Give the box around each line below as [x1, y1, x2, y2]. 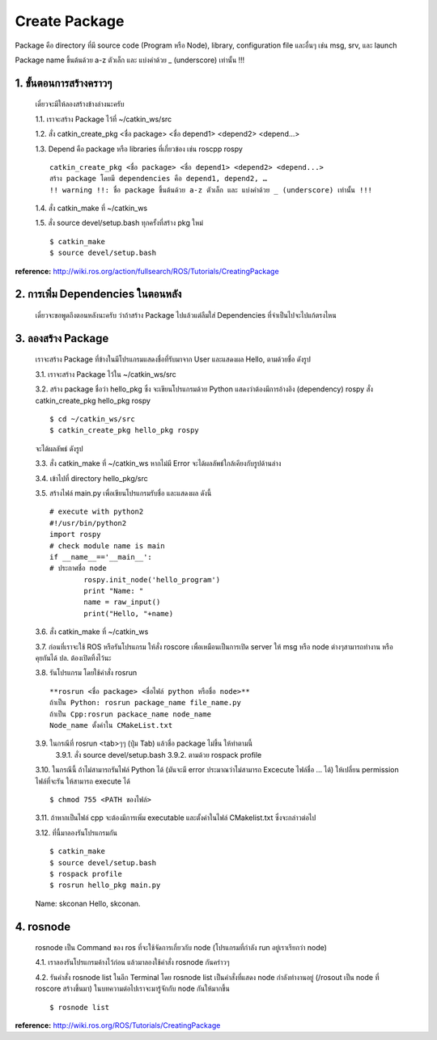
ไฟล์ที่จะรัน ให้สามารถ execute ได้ [35, 776, 131, 786]
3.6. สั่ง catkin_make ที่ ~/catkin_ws [35, 627, 149, 636]
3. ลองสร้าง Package [15, 332, 109, 345]
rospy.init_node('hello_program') [83, 575, 221, 584]
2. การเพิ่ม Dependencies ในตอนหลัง [15, 287, 182, 301]
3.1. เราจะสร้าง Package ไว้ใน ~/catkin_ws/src [35, 369, 177, 379]
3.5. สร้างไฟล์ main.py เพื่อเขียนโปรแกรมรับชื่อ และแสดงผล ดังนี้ [35, 488, 212, 497]
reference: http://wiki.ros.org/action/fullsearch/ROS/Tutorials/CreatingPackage [15, 266, 279, 276]
